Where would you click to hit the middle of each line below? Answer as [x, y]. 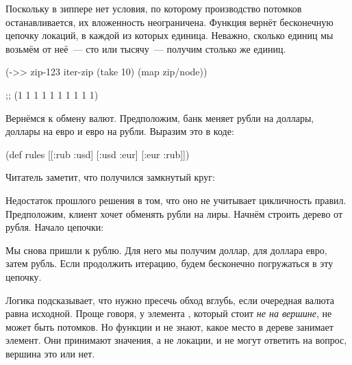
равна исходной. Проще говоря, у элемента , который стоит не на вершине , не [169, 313]
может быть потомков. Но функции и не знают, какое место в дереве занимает [169, 326]
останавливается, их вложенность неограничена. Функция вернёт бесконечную [169, 22]
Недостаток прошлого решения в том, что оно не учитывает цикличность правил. [176, 200]
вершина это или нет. [50, 353]
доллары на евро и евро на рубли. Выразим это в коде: [120, 131]
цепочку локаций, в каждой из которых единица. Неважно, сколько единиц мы [169, 35]
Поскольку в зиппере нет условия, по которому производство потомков [154, 8]
